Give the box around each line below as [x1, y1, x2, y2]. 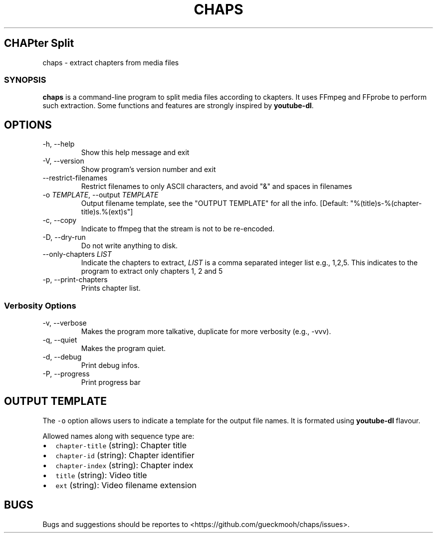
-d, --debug [42, 352, 82, 361]
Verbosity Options [4, 300, 76, 311]
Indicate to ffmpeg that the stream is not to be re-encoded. [81, 224, 275, 233]
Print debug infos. [81, 360, 140, 369]
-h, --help [42, 140, 75, 149]
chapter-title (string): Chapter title [55, 440, 187, 450]
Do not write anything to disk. [81, 241, 178, 250]
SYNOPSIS [4, 74, 46, 85]
